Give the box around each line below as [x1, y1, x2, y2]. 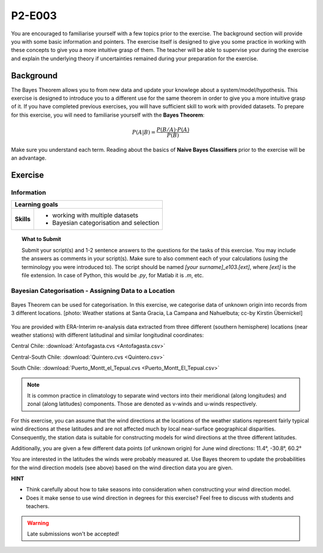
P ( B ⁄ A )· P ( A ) [156, 126, 190, 133]
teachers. [26, 503, 50, 510]
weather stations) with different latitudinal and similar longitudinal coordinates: [11, 332, 205, 339]
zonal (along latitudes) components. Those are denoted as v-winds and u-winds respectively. [27, 401, 257, 408]
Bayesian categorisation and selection [51, 219, 160, 227]
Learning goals [14, 200, 59, 209]
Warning [27, 519, 49, 526]
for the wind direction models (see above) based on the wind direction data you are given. [11, 464, 233, 471]
